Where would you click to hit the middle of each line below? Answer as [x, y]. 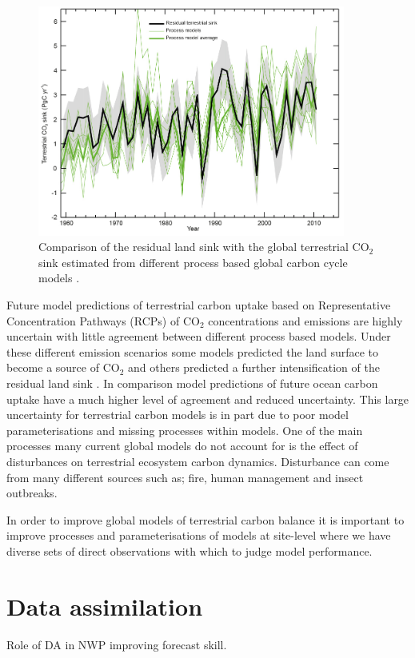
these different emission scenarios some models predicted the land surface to [193, 351]
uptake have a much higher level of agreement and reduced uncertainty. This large [208, 399]
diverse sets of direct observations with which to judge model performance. [190, 550]
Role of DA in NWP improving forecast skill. [117, 644]
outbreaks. [32, 493]
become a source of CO [63, 367]
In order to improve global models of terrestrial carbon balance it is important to [206, 519]
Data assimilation [105, 606]
